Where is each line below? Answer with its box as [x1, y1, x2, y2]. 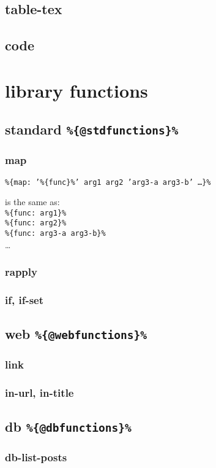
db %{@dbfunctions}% [5, 417, 132, 436]
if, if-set [5, 292, 44, 308]
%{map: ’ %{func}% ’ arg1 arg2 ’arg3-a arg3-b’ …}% [5, 177, 211, 187]
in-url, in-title [5, 385, 74, 400]
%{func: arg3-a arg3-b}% [5, 229, 106, 238]
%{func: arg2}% [5, 219, 67, 228]
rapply [5, 264, 37, 279]
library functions [5, 77, 148, 103]
